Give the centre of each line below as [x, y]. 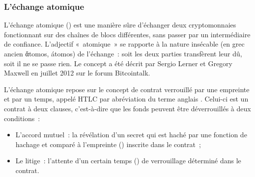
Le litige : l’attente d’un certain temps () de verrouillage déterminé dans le [128, 161]
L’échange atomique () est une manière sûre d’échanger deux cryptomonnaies [120, 25]
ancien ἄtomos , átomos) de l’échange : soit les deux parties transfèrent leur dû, [123, 53]
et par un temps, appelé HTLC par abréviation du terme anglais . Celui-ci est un [126, 99]
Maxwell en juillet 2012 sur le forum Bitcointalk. [77, 73]
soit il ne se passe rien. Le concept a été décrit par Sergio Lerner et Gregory [118, 63]
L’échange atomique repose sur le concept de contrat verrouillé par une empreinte [127, 89]
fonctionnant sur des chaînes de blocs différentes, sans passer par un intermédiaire [127, 34]
